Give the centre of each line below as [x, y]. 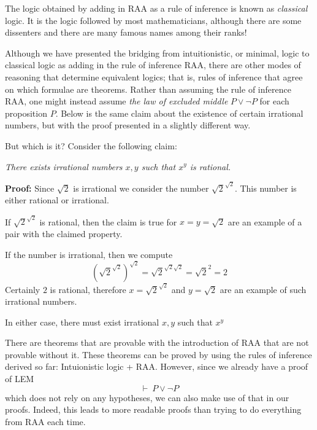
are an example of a [265, 221]
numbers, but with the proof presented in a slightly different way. [128, 125]
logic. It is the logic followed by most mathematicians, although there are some [153, 20]
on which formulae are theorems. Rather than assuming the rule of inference [148, 89]
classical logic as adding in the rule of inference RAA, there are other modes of [153, 65]
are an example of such [263, 289]
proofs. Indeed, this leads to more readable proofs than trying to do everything [153, 409]
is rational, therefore [88, 289]
